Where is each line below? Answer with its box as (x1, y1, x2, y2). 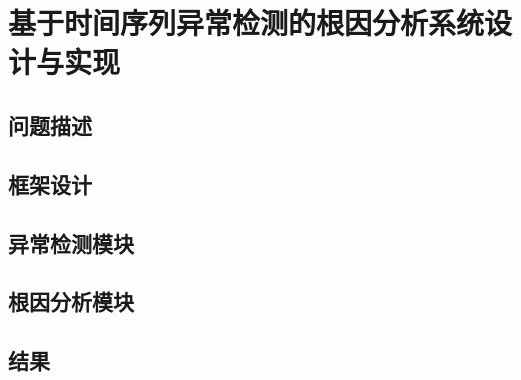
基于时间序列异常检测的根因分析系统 (8, 2, 485, 43)
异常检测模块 (8, 227, 134, 258)
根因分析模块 (8, 286, 134, 317)
